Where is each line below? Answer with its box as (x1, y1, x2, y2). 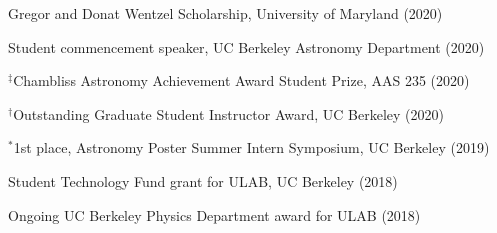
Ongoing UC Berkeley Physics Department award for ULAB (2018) (8, 204, 421, 225)
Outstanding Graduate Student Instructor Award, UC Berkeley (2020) (13, 103, 444, 124)
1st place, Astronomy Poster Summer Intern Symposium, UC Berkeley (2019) (13, 137, 490, 158)
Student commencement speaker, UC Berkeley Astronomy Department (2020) (8, 36, 485, 57)
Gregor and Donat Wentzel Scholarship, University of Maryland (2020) (8, 3, 443, 23)
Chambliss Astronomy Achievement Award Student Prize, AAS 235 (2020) (13, 70, 470, 91)
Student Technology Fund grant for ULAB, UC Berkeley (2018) (8, 170, 398, 191)
